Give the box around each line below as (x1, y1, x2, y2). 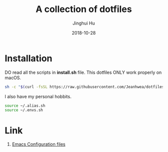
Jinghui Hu (72, 20, 95, 26)
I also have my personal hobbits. (5, 93, 72, 99)
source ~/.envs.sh (5, 108, 43, 113)
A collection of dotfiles (35, 4, 132, 15)
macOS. (5, 74, 21, 81)
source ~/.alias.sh (5, 103, 46, 108)
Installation (5, 53, 53, 64)
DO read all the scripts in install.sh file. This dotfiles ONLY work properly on (5, 69, 162, 75)
